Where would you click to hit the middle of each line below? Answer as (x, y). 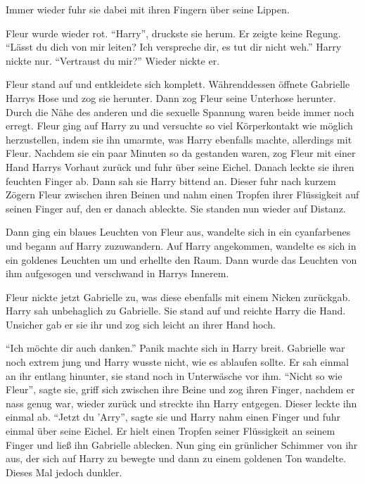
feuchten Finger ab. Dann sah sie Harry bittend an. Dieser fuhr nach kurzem (171, 180)
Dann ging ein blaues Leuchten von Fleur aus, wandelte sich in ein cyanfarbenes (178, 232)
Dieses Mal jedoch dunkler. (64, 472)
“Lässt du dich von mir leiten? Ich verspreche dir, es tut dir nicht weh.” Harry (174, 47)
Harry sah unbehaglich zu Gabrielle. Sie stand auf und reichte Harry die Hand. (176, 311)
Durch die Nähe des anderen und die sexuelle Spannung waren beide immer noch (180, 112)
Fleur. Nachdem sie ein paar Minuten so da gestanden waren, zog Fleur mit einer (181, 153)
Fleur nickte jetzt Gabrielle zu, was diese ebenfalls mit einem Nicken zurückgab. (178, 297)
